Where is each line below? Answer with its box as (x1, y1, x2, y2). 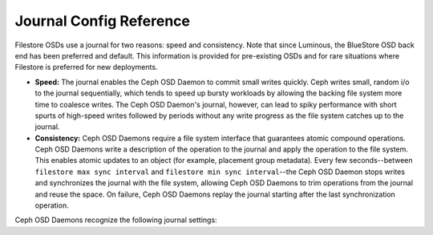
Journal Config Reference (14, 12, 191, 30)
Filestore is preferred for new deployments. (14, 63, 158, 72)
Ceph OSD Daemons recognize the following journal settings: (14, 215, 217, 225)
